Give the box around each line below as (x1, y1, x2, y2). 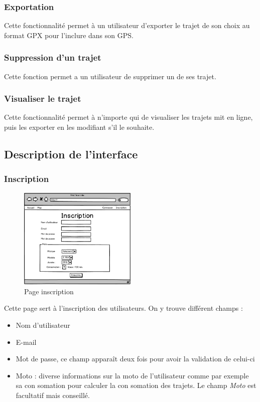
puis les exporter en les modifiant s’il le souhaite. (4, 122, 155, 132)
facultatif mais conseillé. (16, 390, 90, 400)
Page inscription (24, 286, 74, 296)
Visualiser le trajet (4, 92, 81, 105)
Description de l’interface (4, 146, 138, 162)
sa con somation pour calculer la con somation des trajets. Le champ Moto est (16, 380, 256, 390)
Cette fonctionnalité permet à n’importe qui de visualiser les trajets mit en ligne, (4, 112, 253, 122)
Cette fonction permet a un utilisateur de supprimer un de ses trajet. (4, 71, 216, 81)
